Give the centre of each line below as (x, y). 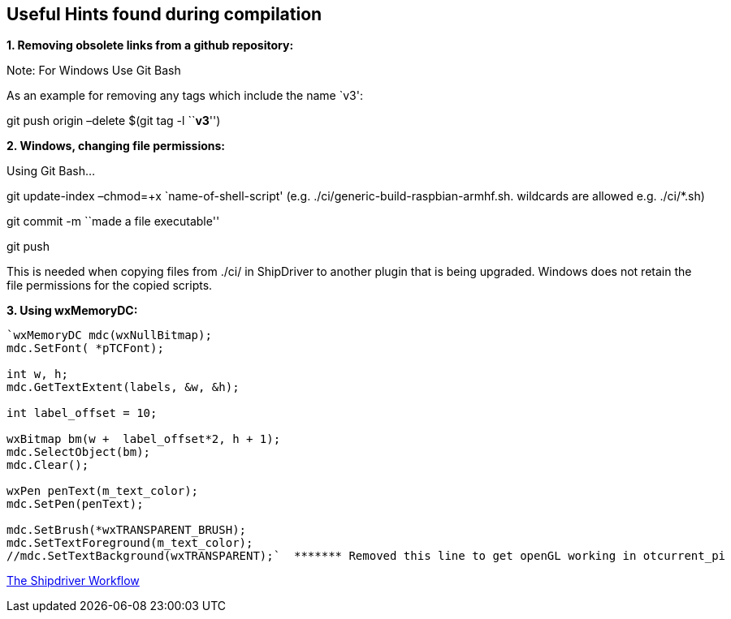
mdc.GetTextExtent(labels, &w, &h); (123, 387)
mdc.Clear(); (48, 465)
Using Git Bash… (51, 171)
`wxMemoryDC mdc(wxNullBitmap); (109, 335)
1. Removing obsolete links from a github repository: (150, 45)
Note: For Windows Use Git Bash (94, 71)
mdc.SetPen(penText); (75, 504)
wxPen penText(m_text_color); (103, 491)
